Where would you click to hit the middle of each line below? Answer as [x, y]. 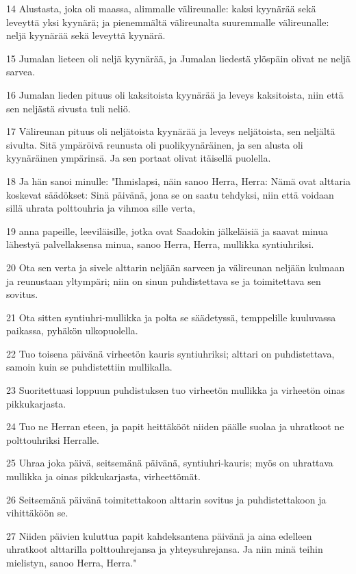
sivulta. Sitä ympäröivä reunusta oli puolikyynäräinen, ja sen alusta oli [155, 144]
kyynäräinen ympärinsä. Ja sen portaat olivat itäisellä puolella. [139, 158]
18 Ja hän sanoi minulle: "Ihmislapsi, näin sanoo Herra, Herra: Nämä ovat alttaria [178, 180]
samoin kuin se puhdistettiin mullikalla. [89, 367]
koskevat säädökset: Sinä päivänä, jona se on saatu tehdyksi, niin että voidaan [170, 194]
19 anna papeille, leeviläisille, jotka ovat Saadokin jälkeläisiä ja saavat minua [167, 230]
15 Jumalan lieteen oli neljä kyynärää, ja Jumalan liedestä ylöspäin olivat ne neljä [179, 58]
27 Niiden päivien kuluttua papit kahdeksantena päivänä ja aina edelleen [159, 535]
